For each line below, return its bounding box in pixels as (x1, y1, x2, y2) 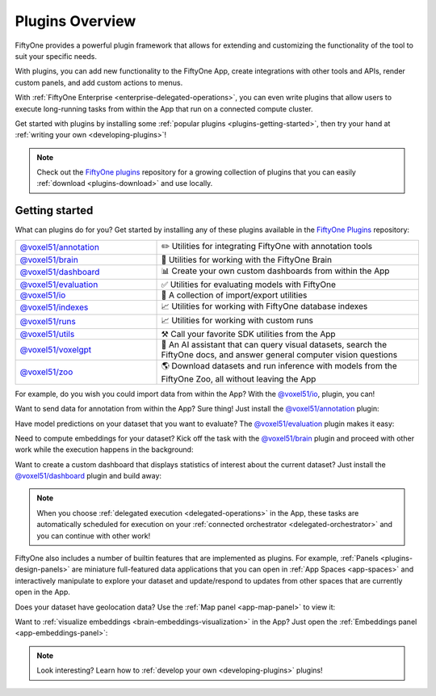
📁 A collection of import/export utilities (161, 289, 308, 301)
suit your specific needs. (15, 51, 97, 61)
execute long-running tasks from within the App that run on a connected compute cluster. (15, 103, 313, 113)
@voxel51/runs (19, 316, 76, 327)
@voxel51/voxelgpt (19, 344, 92, 355)
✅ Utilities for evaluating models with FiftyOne (161, 279, 337, 290)
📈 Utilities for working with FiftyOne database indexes (161, 300, 368, 311)
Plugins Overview (15, 12, 136, 30)
